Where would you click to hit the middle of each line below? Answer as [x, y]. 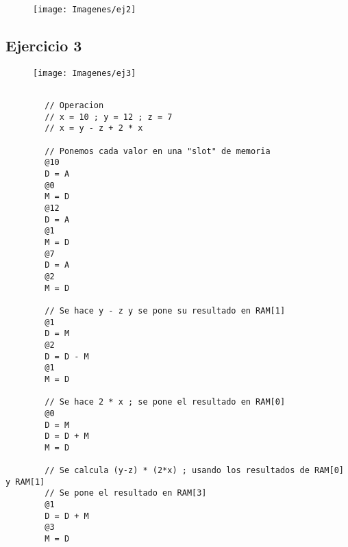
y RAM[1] [25, 482]
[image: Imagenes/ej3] [85, 73]
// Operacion [74, 106]
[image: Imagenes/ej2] [85, 10]
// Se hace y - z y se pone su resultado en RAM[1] [165, 310]
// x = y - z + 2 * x [94, 128]
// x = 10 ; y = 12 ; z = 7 [109, 117]
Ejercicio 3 [44, 46]
